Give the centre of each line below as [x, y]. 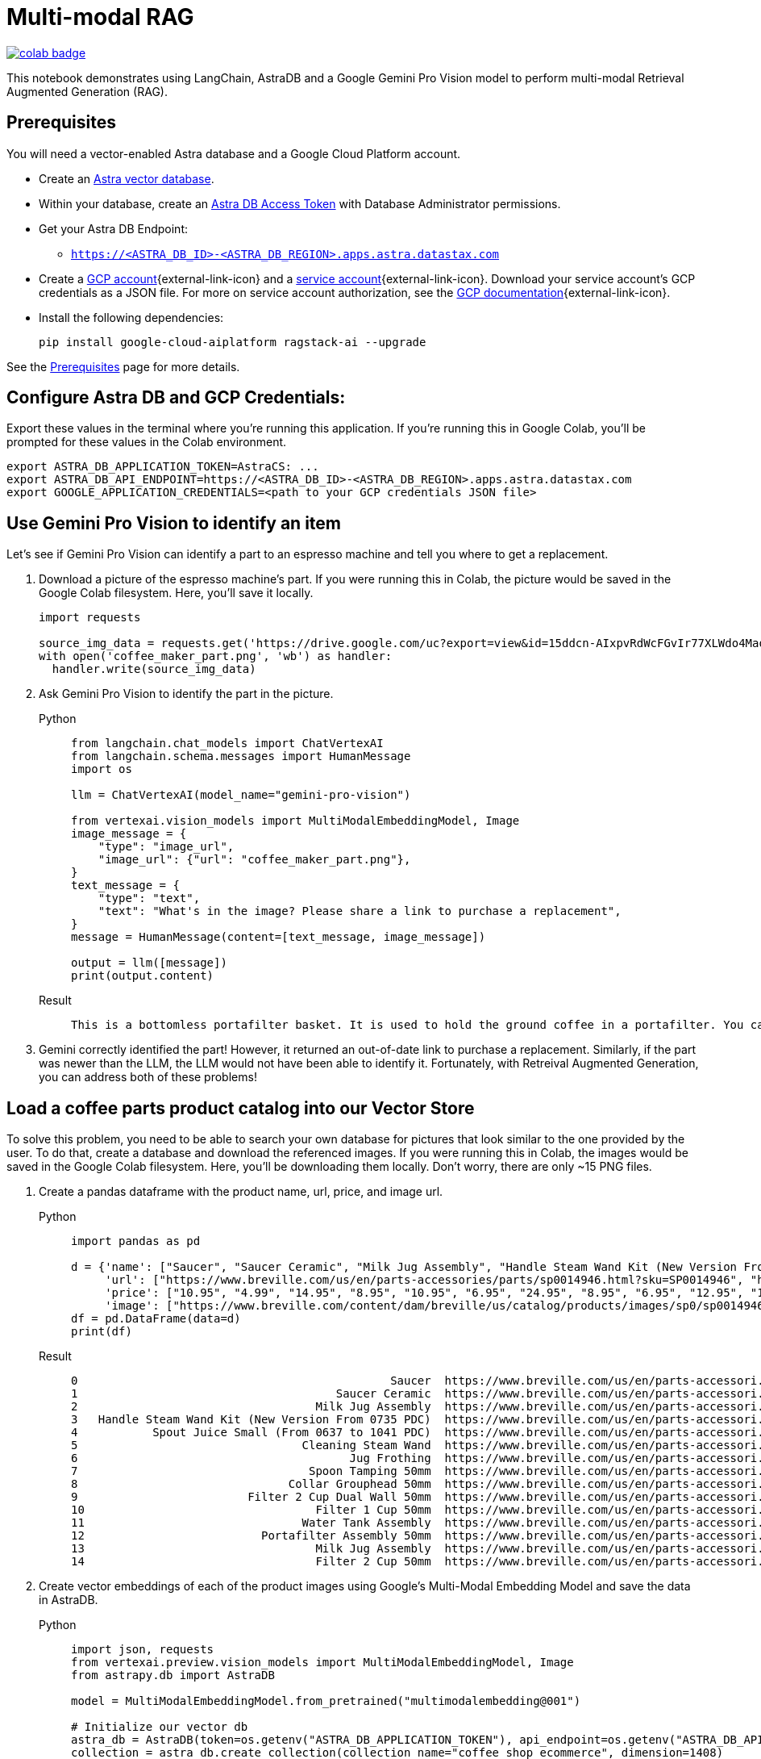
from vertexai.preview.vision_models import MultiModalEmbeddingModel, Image [322, 1663]
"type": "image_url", [166, 847]
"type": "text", [149, 898]
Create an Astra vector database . [127, 178]
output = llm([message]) [149, 963]
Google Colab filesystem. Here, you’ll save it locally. [176, 593]
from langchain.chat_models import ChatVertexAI [227, 744]
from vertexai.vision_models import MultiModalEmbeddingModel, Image [295, 821]
